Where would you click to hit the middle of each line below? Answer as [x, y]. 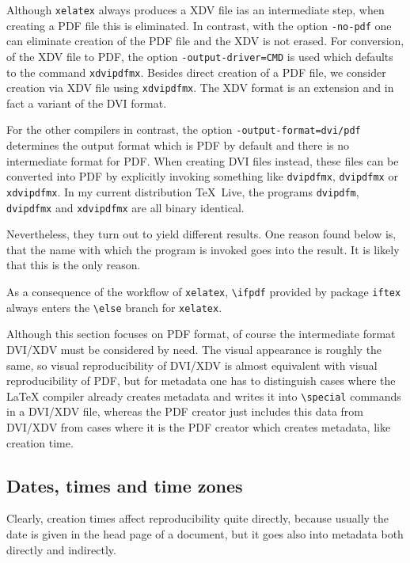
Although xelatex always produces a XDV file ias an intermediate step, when [196, 10]
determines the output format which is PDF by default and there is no [178, 145]
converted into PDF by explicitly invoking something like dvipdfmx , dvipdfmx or [202, 176]
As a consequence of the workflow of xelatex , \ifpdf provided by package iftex [204, 292]
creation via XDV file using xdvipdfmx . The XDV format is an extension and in [200, 87]
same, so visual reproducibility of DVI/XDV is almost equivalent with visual [192, 365]
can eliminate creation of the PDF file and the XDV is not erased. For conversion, [205, 41]
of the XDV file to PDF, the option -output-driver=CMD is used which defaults [200, 56]
